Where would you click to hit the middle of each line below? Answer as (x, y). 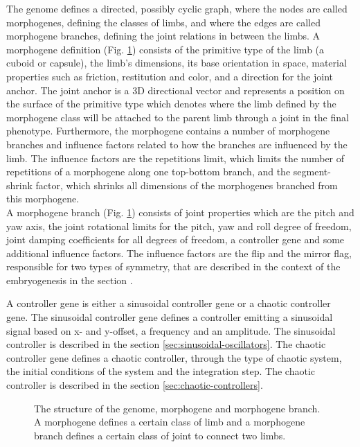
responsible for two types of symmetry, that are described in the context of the (173, 266)
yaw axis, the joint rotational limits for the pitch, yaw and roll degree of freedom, (179, 226)
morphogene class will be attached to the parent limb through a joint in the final (178, 117)
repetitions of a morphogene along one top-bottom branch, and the (148, 172)
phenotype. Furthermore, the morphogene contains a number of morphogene (168, 131)
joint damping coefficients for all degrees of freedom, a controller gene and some (175, 239)
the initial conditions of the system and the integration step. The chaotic (161, 371)
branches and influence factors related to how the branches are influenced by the (177, 144)
